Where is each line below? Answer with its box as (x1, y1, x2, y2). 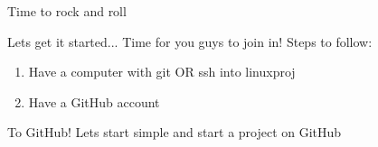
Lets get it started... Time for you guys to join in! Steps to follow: (7, 32, 373, 51)
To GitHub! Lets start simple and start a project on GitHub (7, 123, 342, 142)
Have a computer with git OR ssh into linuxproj (28, 62, 296, 81)
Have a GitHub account (28, 92, 160, 111)
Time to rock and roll (7, 2, 127, 20)
